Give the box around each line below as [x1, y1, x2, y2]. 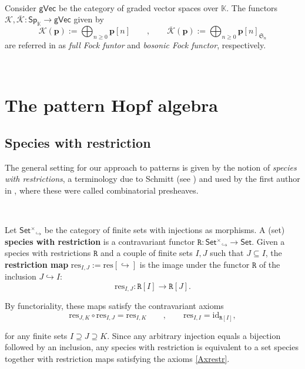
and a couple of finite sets [100, 247, 193, 259]
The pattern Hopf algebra [5, 93, 218, 117]
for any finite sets [5, 329, 68, 341]
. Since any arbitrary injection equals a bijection [107, 329, 281, 341]
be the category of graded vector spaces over [58, 1, 219, 14]
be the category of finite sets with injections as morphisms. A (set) [44, 224, 285, 236]
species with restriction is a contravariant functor [5, 235, 195, 247]
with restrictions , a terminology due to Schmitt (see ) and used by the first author [5, 172, 300, 185]
